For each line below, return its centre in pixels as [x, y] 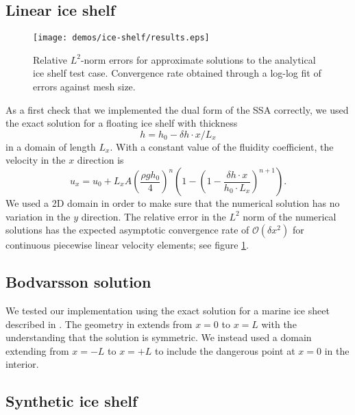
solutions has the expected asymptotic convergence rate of [127, 230]
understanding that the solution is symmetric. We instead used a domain [159, 337]
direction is [100, 160]
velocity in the [36, 160]
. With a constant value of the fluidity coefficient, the [222, 146]
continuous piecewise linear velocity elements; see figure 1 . [127, 245]
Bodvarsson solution [78, 282]
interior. [22, 364]
